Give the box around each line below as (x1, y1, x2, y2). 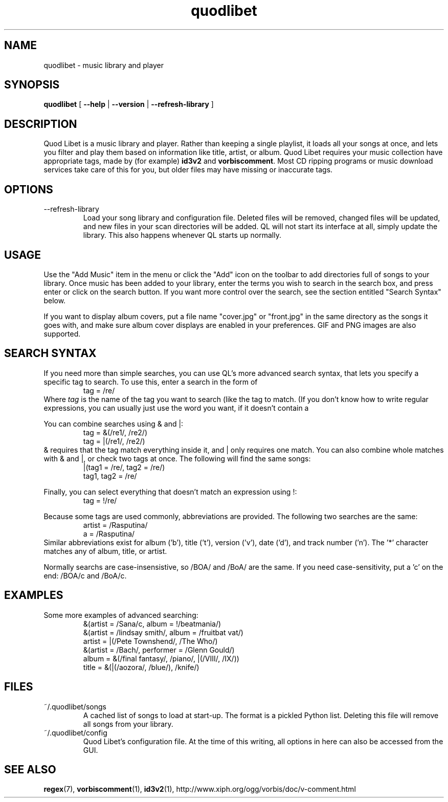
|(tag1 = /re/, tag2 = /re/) (83, 462, 165, 472)
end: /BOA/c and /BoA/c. (43, 571, 127, 580)
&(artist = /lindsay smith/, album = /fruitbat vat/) (83, 628, 243, 637)
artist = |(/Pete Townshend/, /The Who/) (83, 636, 218, 645)
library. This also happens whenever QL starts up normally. (83, 231, 281, 240)
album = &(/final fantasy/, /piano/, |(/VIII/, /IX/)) (83, 654, 239, 663)
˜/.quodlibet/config (43, 728, 107, 737)
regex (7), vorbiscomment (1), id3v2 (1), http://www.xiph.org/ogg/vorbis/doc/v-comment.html (43, 785, 356, 794)
